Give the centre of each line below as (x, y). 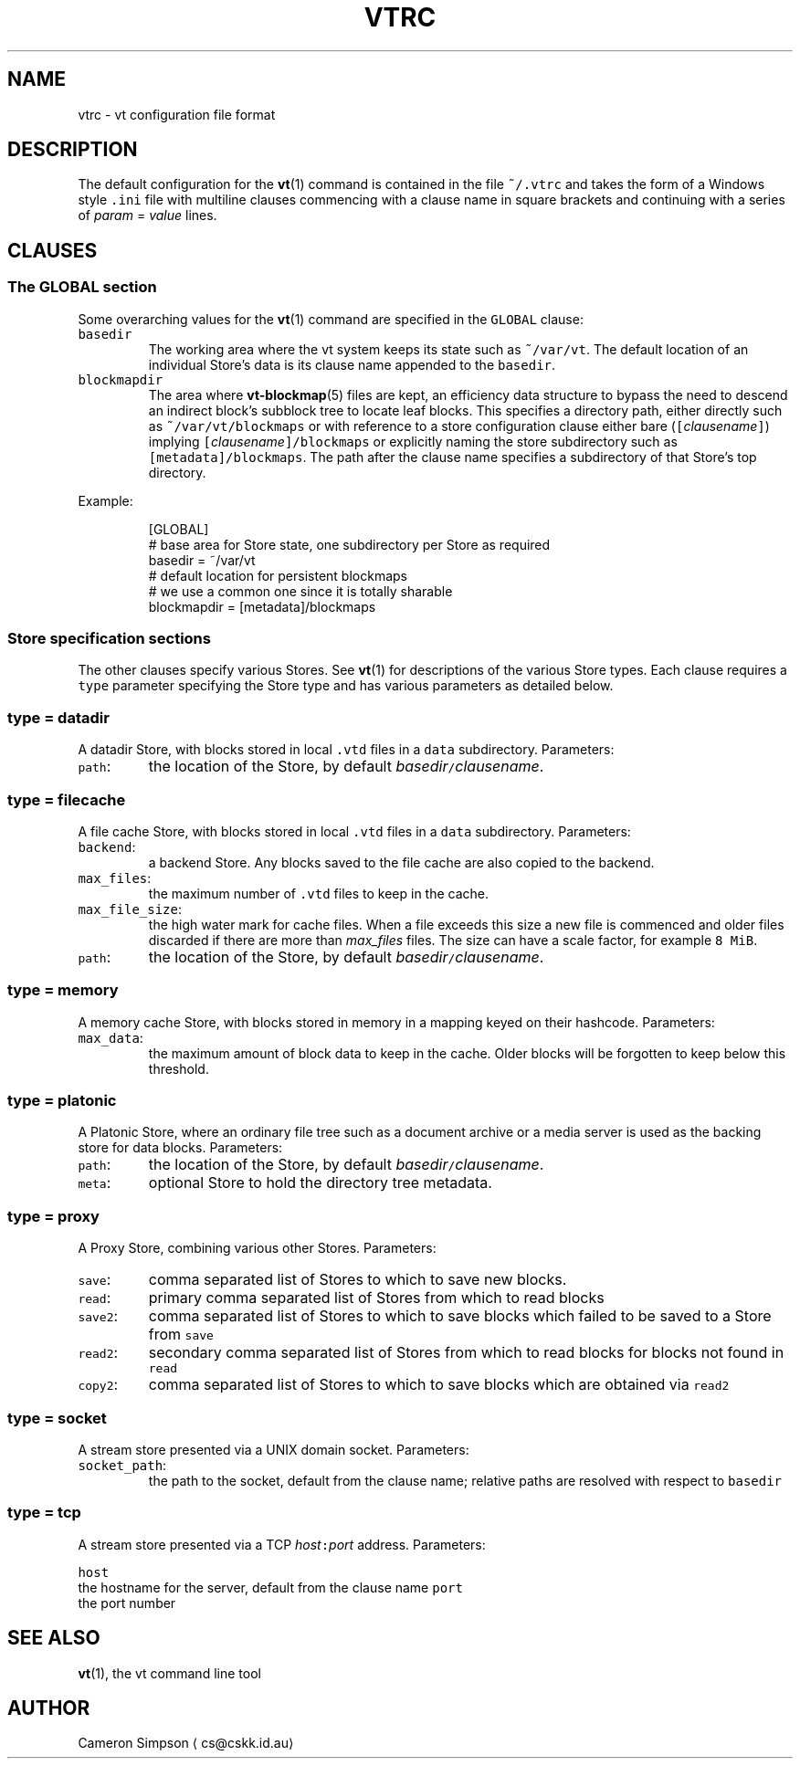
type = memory (63, 990)
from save (181, 1335)
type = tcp (44, 1513)
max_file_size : (130, 909)
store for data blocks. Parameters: (180, 1148)
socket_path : (122, 1465)
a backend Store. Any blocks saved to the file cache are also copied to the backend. (401, 862)
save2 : (98, 1316)
